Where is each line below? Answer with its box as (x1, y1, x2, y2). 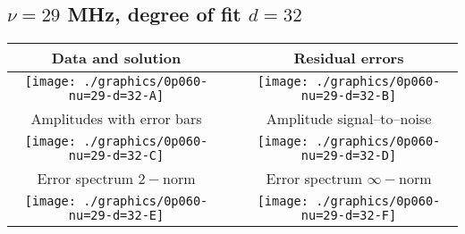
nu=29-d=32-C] (68, 148, 165, 163)
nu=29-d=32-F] (300, 208, 397, 223)
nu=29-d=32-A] (68, 88, 165, 104)
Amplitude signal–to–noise (266, 108, 432, 130)
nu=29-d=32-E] (68, 208, 165, 223)
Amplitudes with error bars (30, 108, 202, 130)
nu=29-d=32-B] (300, 88, 397, 104)
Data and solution (51, 47, 182, 69)
